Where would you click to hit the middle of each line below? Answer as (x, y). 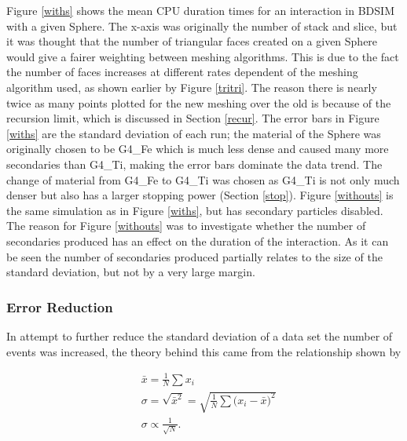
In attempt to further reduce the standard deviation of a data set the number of (200, 335)
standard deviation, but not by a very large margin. (131, 272)
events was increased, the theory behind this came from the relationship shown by (204, 351)
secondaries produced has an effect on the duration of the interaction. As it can (198, 241)
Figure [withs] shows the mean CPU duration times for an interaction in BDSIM (200, 10)
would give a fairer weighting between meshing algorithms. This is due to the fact (203, 56)
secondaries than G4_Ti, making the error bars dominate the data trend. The (194, 164)
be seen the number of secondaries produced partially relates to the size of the (194, 256)
